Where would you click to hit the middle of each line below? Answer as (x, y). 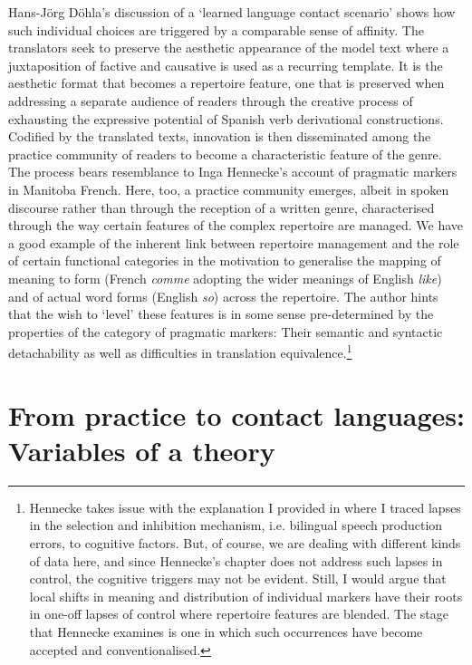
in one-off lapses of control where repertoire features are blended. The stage (239, 614)
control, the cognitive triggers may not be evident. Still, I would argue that (238, 578)
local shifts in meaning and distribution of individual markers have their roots (246, 596)
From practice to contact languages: (236, 414)
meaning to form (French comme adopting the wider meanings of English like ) (225, 278)
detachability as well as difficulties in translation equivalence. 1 (180, 351)
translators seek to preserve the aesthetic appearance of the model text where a (229, 48)
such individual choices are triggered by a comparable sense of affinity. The (216, 29)
